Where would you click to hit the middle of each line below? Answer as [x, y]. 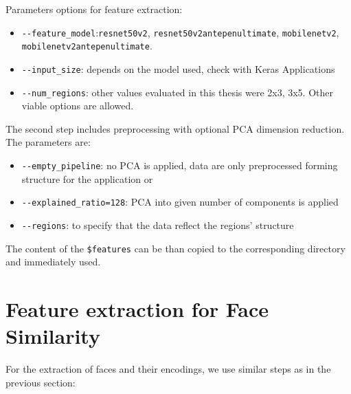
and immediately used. [53, 262]
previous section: [41, 382]
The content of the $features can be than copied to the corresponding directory [175, 248]
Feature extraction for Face [137, 309]
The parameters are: [48, 142]
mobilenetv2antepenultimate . [87, 46]
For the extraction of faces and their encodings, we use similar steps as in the [168, 369]
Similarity [53, 336]
